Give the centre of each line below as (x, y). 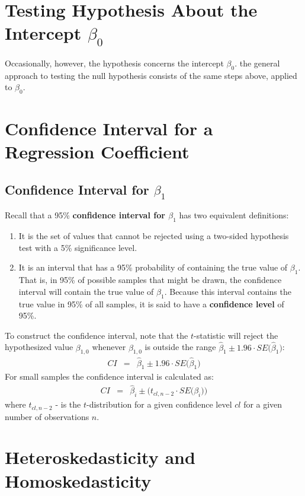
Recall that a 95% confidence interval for (85, 215)
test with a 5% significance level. (78, 247)
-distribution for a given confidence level (159, 404)
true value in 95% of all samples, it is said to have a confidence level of (151, 303)
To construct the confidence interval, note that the (97, 335)
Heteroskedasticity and (100, 457)
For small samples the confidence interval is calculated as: (109, 376)
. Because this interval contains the (228, 291)
